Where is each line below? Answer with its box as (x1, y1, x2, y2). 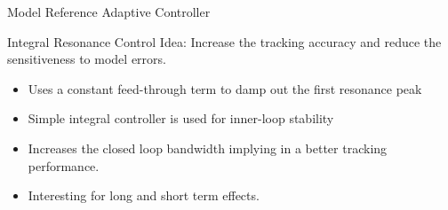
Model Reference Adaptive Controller (7, 3, 211, 20)
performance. (28, 156, 100, 175)
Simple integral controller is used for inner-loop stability (28, 109, 334, 128)
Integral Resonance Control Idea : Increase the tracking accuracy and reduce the (7, 32, 442, 51)
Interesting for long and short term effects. (28, 186, 260, 205)
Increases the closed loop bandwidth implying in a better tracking (28, 138, 388, 157)
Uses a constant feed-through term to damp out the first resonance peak (28, 79, 422, 97)
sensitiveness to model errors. (7, 50, 166, 68)
